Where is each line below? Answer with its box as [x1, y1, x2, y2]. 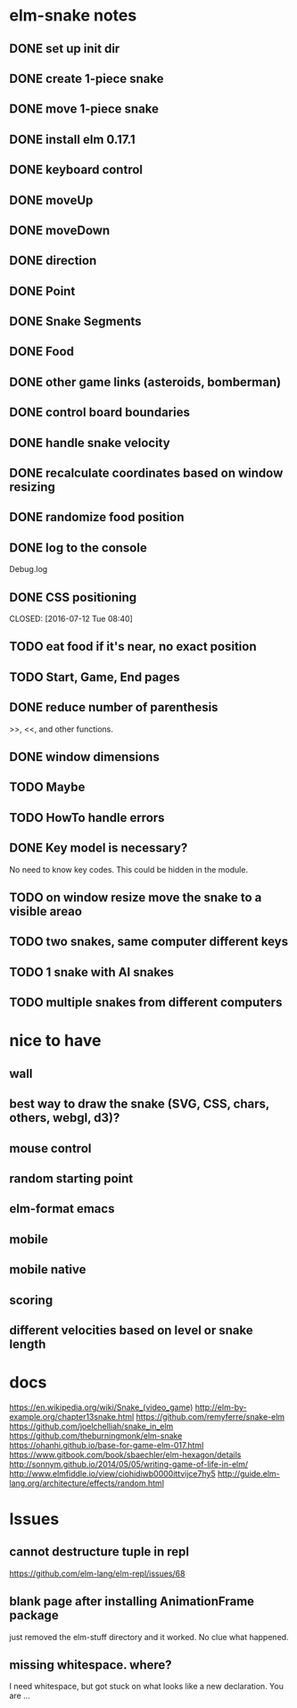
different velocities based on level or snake [9, 1322, 253, 1338]
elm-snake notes [9, 5, 137, 26]
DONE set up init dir [9, 41, 120, 56]
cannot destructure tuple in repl [9, 1545, 190, 1560]
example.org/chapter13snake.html [9, 1411, 135, 1422]
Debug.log [9, 564, 48, 575]
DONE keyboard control [9, 162, 143, 178]
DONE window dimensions [9, 750, 161, 765]
